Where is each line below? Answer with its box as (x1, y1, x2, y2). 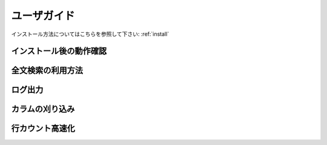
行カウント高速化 (11, 123, 75, 133)
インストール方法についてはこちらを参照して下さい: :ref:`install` (11, 30, 170, 38)
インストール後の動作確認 (11, 46, 107, 56)
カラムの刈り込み (11, 104, 75, 115)
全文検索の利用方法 (11, 66, 83, 76)
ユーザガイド (11, 9, 75, 22)
